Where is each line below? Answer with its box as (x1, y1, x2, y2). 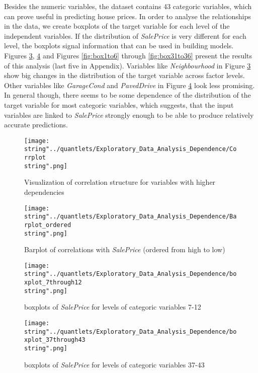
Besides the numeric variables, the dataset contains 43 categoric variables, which (4, 1, 252, 11)
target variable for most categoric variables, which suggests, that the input (4, 99, 234, 110)
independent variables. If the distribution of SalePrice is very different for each (4, 30, 246, 41)
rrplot (24, 154, 46, 162)
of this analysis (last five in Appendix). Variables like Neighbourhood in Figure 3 (4, 60, 251, 70)
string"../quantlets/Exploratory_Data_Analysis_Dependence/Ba (24, 213, 237, 220)
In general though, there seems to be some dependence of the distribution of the (4, 90, 251, 100)
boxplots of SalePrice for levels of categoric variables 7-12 (24, 302, 201, 312)
